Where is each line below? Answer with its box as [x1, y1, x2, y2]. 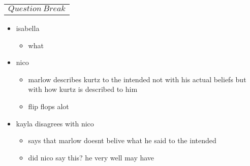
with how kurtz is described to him [28, 84, 138, 94]
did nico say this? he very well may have [28, 152, 154, 162]
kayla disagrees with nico [16, 118, 94, 128]
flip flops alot [28, 101, 69, 111]
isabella [16, 23, 40, 33]
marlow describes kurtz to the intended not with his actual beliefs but [28, 74, 246, 84]
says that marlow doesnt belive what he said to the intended [28, 135, 216, 146]
